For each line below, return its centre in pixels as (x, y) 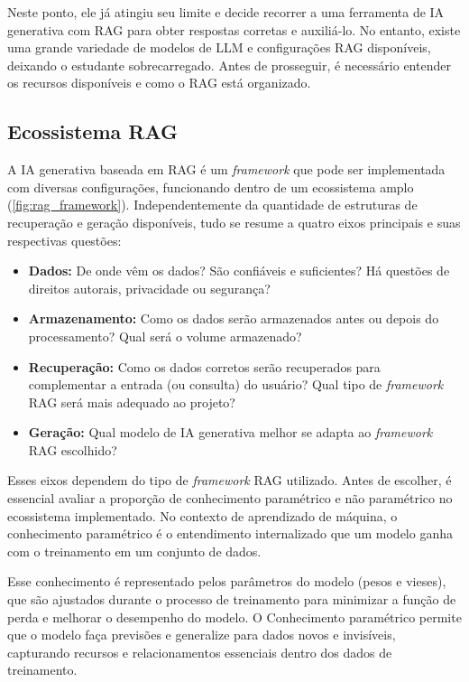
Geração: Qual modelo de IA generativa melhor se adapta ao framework (230, 432)
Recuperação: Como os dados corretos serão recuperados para (204, 366)
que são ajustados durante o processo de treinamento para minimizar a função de (232, 599)
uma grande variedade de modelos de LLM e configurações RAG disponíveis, (219, 47)
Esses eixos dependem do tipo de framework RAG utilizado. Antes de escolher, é (230, 480)
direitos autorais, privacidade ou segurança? (149, 288)
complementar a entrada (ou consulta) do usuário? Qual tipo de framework (236, 384)
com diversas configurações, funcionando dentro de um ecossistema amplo (211, 187)
